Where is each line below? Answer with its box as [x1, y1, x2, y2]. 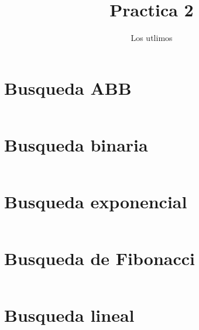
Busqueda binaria [4, 132, 148, 156]
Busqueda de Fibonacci [4, 246, 195, 270]
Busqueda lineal [4, 303, 135, 327]
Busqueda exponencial [4, 189, 187, 213]
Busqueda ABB [4, 75, 132, 99]
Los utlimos [131, 32, 173, 44]
